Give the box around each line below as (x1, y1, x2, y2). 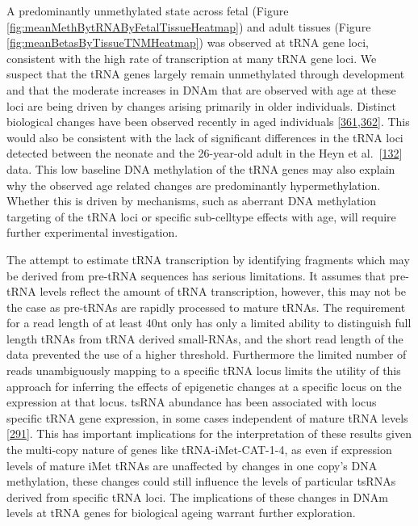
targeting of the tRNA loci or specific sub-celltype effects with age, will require (6, 208, 396, 225)
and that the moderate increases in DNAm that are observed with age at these (6, 81, 396, 98)
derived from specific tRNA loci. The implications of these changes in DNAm (6, 488, 388, 505)
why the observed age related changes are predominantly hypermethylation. (6, 176, 381, 193)
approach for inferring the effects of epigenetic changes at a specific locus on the (6, 377, 402, 394)
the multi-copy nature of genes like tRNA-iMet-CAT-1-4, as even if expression (6, 441, 392, 458)
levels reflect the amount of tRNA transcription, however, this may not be (40, 283, 407, 300)
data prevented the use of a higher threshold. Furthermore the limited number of (6, 346, 407, 363)
